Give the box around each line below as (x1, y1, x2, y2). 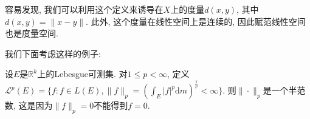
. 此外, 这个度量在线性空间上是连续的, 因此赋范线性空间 (86, 15, 306, 27)
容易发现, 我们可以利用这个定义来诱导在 (5, 3, 164, 15)
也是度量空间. (5, 27, 58, 39)
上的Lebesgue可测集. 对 (37, 67, 128, 80)
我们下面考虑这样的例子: (5, 47, 101, 59)
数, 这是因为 (5, 99, 53, 112)
